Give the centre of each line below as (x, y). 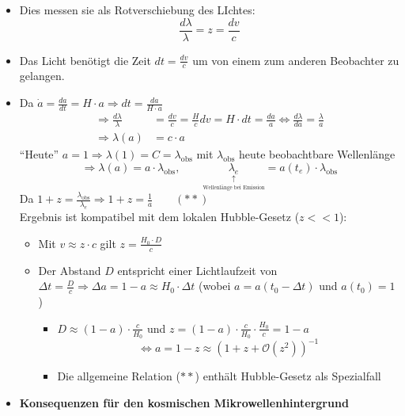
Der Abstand (70, 270)
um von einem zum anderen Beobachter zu (296, 60)
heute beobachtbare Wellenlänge (317, 154)
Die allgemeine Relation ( (119, 376)
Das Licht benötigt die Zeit (85, 60)
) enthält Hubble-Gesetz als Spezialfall (288, 376)
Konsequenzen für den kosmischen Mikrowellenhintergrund (184, 403)
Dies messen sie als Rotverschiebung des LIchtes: (137, 10)
